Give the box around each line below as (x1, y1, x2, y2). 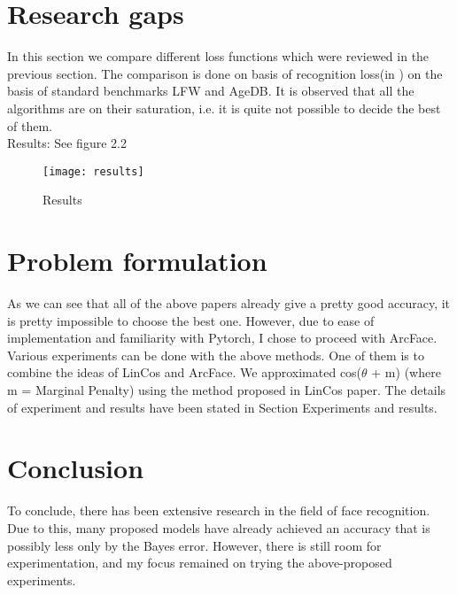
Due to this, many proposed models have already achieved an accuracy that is (7, 518, 430, 537)
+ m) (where (371, 363, 441, 382)
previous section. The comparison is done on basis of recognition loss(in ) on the (7, 64, 443, 82)
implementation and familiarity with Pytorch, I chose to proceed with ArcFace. (7, 328, 438, 347)
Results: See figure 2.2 (7, 134, 127, 152)
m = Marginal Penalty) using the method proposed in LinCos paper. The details (7, 381, 446, 399)
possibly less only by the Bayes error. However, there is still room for (7, 536, 382, 554)
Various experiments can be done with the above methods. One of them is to (7, 345, 424, 364)
